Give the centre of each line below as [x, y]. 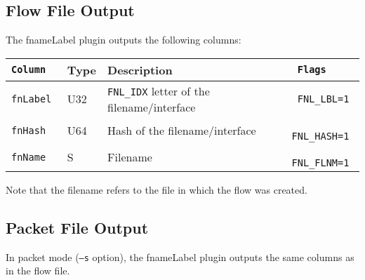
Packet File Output [77, 227]
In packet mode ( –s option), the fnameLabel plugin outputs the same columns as [180, 256]
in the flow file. [38, 271]
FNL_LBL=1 [323, 99]
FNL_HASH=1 [320, 136]
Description [140, 69]
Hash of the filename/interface [182, 131]
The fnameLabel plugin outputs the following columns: [124, 40]
